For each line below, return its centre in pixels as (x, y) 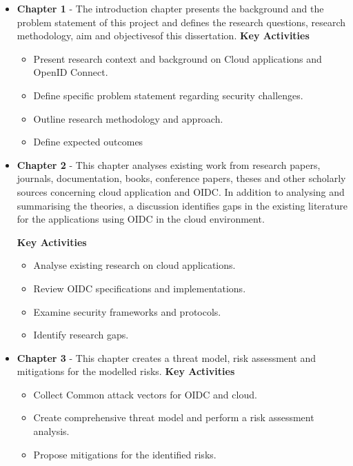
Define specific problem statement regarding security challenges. (168, 95)
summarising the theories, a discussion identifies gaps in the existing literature (182, 205)
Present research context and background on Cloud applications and (178, 58)
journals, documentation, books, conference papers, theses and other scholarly (181, 178)
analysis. (51, 431)
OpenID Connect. (71, 72)
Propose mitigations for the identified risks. (125, 454)
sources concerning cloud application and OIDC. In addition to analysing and (181, 191)
